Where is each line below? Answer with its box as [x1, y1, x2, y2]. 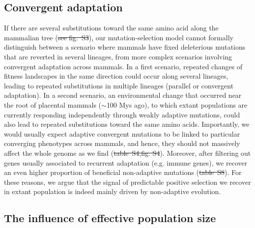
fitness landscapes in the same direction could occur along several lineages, [4, 71, 228, 81]
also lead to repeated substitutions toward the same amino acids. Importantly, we [4, 119, 250, 129]
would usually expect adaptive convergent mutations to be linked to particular [4, 128, 240, 139]
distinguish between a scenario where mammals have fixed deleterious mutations [4, 42, 246, 52]
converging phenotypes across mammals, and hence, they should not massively [4, 138, 240, 148]
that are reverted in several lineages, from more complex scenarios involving [4, 51, 232, 61]
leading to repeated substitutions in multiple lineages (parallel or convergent [4, 80, 234, 90]
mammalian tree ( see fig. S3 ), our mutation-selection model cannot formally [4, 32, 233, 42]
